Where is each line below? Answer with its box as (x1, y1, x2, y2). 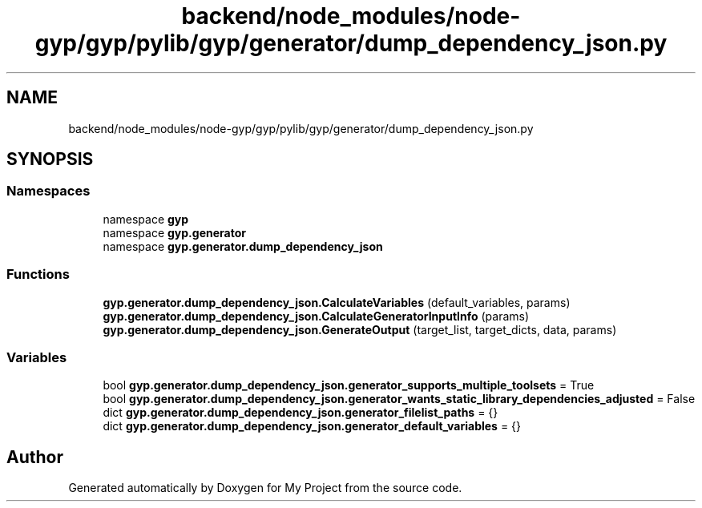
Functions (6, 266, 70, 283)
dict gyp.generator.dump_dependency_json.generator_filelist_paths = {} (103, 405, 498, 420)
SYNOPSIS (6, 149, 94, 170)
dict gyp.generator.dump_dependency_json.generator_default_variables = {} (103, 419, 522, 433)
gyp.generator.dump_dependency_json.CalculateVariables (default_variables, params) (103, 295, 571, 309)
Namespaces (6, 183, 91, 200)
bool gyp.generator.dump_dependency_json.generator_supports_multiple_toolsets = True (103, 378, 595, 393)
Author (6, 446, 63, 467)
